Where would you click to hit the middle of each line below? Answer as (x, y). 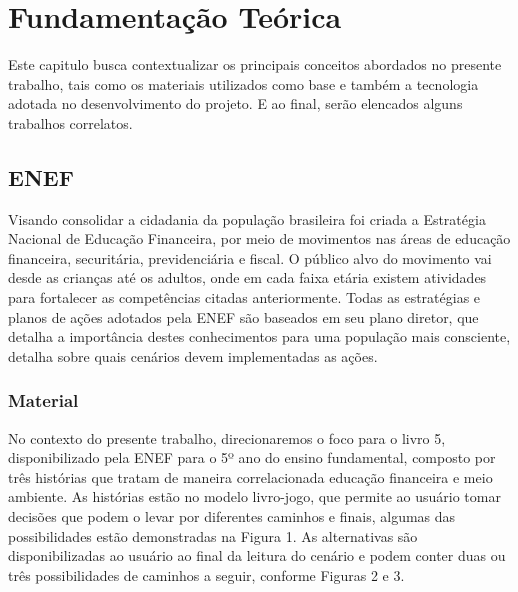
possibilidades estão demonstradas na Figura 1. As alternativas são (213, 535)
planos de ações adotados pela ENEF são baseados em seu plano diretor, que (243, 316)
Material (43, 400)
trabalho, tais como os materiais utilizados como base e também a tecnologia (243, 83)
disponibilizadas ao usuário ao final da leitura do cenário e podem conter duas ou (257, 555)
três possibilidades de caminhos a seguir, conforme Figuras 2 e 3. (206, 574)
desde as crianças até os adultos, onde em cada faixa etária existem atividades (247, 277)
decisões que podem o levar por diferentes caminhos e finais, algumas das (232, 516)
